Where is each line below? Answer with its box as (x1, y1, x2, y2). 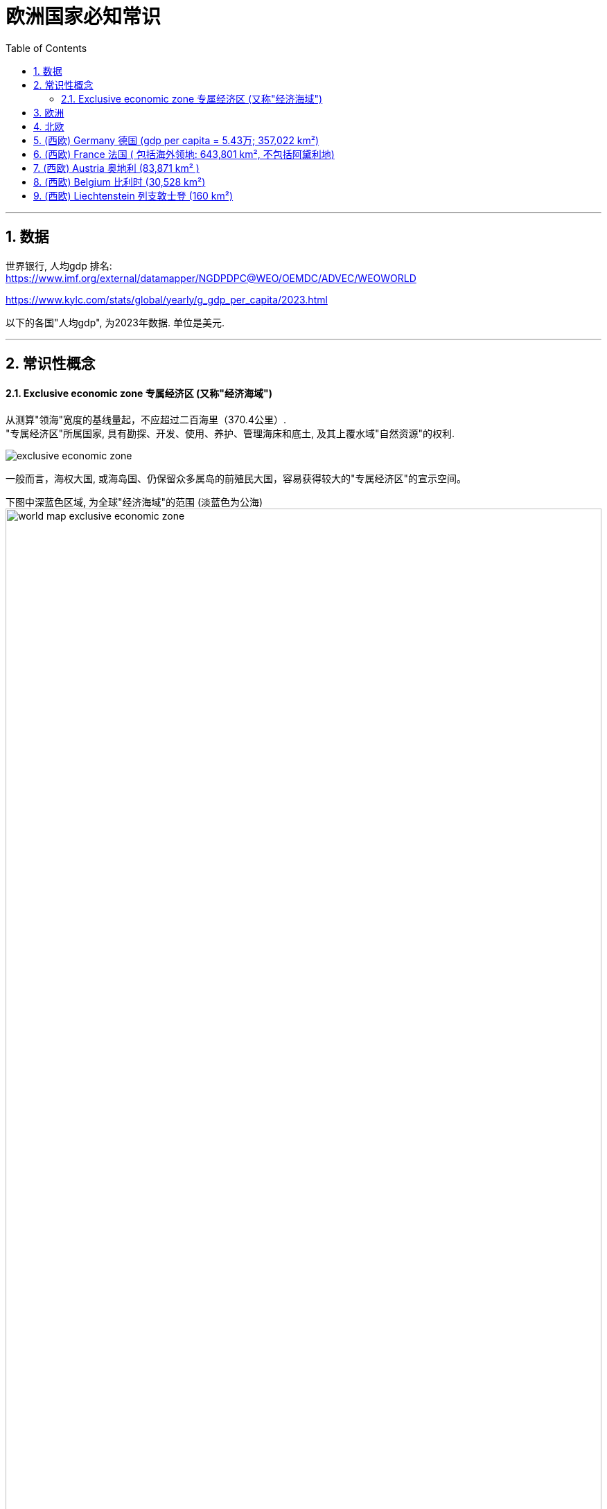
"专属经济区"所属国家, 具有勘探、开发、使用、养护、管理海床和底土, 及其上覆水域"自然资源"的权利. (6, 427, 455, 440)
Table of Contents (6, 42, 87, 54)
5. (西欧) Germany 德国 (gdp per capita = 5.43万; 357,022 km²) (33, 134, 319, 146)
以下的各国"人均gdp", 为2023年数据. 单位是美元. (6, 316, 225, 328)
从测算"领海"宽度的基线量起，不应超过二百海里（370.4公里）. (6, 414, 286, 426)
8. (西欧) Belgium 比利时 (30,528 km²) (33, 175, 206, 188)
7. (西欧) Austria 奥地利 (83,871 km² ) (33, 161, 200, 174)
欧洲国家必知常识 (6, 5, 161, 28)
